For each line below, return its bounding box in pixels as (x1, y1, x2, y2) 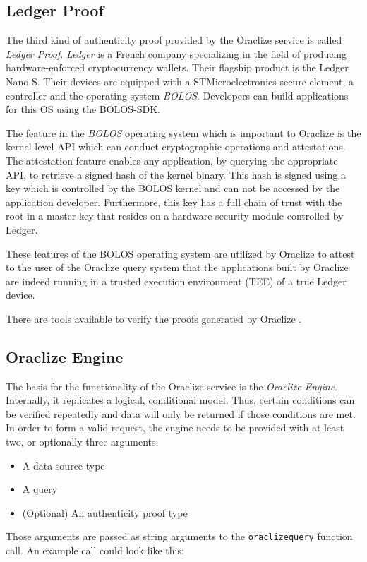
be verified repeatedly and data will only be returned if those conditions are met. (6, 406, 356, 421)
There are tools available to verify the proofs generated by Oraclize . (6, 311, 302, 325)
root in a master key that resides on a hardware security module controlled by (6, 208, 344, 223)
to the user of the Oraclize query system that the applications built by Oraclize (6, 260, 349, 275)
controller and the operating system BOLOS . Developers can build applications (6, 88, 349, 102)
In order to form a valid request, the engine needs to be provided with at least (6, 420, 344, 435)
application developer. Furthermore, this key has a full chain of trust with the (6, 194, 342, 209)
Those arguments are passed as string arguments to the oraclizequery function (6, 529, 353, 544)
